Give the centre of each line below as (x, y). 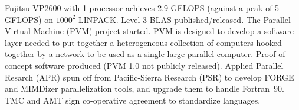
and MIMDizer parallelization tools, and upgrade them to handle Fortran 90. (145, 89)
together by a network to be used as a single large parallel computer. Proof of (145, 54)
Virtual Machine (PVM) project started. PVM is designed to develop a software (149, 31)
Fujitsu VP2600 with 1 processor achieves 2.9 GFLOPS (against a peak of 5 (142, 8)
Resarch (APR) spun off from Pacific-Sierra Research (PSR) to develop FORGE (149, 77)
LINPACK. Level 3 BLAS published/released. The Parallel (185, 19)
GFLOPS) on (29, 19)
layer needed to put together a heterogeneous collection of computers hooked (143, 42)
